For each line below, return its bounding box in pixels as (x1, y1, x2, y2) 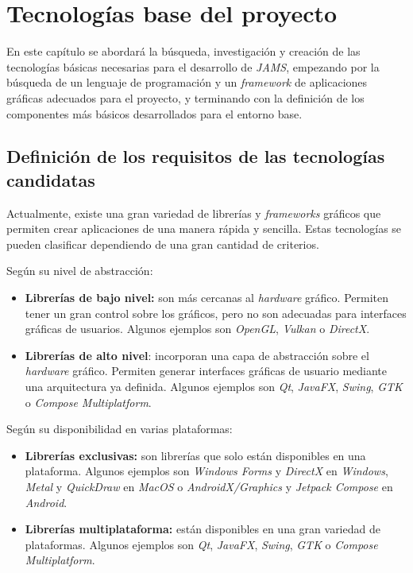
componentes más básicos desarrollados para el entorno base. (6, 105, 303, 122)
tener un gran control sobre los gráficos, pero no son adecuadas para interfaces (25, 304, 407, 321)
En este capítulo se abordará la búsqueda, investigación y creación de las (6, 43, 361, 60)
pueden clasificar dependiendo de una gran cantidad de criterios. (6, 235, 319, 252)
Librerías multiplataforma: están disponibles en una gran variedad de (25, 521, 380, 537)
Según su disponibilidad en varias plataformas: (6, 420, 233, 437)
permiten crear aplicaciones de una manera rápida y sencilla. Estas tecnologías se (6, 220, 402, 237)
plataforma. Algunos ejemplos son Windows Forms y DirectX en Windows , (25, 463, 388, 479)
